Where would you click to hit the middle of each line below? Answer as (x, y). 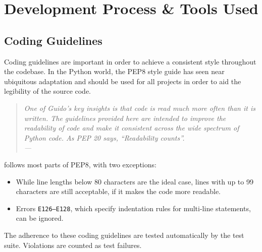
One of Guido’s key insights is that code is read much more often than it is (140, 108)
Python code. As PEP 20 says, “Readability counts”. (104, 137)
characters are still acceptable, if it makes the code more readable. (118, 191)
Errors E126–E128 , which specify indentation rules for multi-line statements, (133, 208)
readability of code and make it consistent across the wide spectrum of (132, 128)
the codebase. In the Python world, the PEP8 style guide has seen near (114, 71)
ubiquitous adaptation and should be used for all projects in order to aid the (123, 81)
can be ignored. (40, 218)
